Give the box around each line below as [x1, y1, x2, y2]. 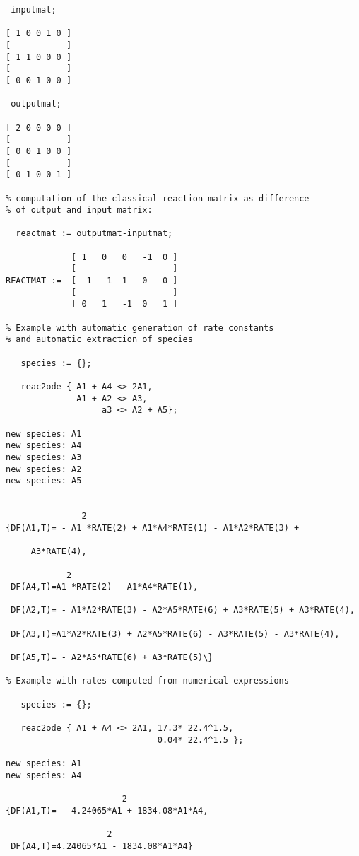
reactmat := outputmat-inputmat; [16, 228, 173, 239]
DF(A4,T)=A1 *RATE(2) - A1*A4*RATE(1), [11, 582, 199, 592]
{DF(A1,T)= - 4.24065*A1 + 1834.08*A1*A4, [6, 805, 208, 816]
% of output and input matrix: [6, 205, 153, 216]
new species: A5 [6, 476, 82, 486]
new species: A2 [6, 464, 82, 474]
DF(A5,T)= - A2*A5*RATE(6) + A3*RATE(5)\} [11, 652, 213, 663]
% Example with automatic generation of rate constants [6, 322, 274, 333]
